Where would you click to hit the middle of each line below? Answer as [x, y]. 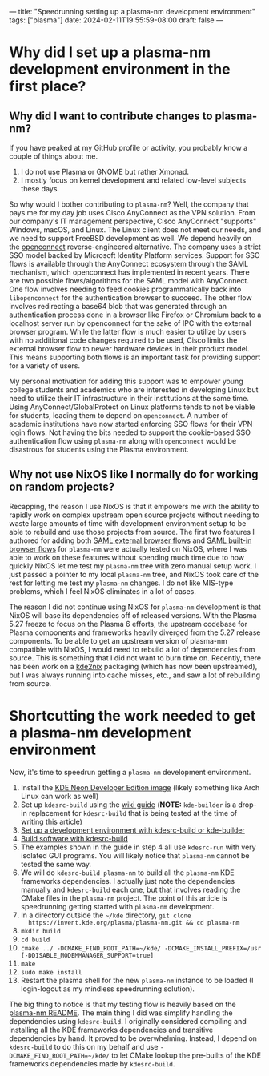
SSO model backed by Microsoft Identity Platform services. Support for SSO [134, 255]
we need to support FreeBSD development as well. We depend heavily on [130, 238]
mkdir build [40, 931]
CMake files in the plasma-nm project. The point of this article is [124, 898]
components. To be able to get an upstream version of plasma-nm [118, 640]
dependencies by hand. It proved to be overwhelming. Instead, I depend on [133, 1038]
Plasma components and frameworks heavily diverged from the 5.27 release [135, 632]
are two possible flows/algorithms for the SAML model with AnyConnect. [129, 281]
